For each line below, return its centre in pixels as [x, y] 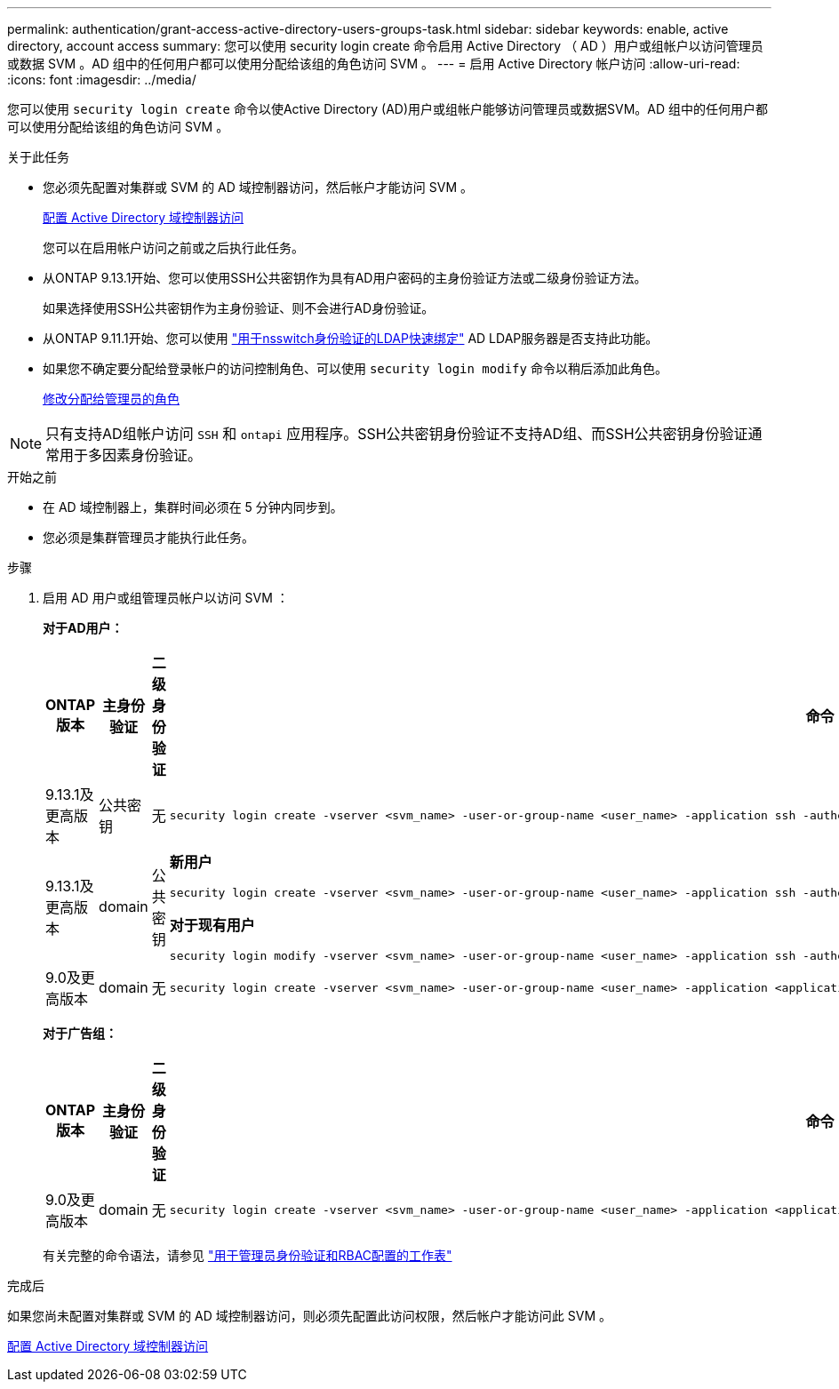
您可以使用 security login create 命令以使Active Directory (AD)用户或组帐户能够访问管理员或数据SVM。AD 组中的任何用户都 [388, 109]
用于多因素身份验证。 [131, 455]
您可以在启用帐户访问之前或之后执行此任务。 [173, 247]
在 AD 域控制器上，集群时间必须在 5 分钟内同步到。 [193, 507]
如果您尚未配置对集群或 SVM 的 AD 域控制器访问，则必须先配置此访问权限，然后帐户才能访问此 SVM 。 [309, 1316]
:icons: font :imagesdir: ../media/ [102, 80]
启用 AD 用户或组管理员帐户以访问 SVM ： [166, 598]
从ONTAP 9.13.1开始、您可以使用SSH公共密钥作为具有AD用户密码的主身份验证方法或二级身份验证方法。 [345, 278]
